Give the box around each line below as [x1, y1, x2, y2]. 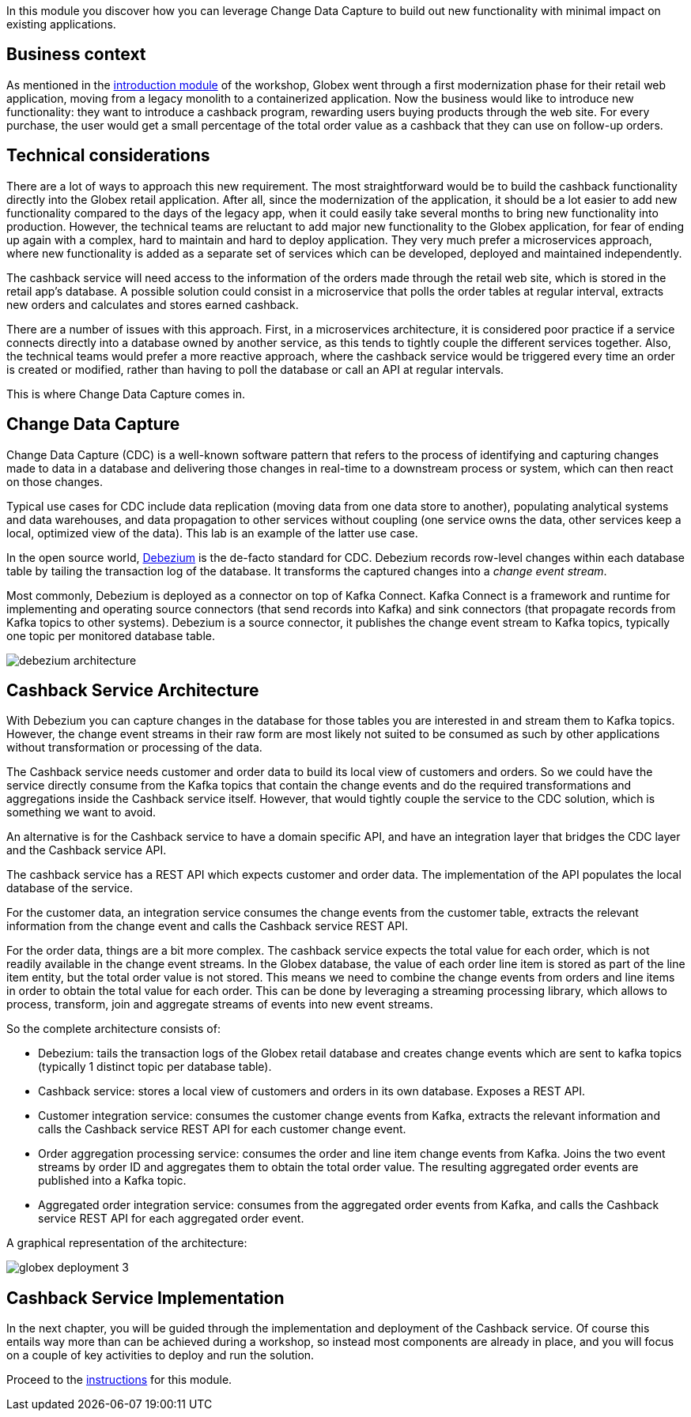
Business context [6, 44, 146, 65]
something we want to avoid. [6, 805, 157, 820]
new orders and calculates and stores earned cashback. [6, 297, 299, 311]
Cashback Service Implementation [6, 1287, 285, 1308]
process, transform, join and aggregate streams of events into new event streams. [6, 997, 433, 1012]
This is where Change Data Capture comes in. [6, 386, 246, 401]
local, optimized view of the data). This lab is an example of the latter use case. [6, 526, 418, 540]
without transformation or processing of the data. [6, 741, 262, 755]
